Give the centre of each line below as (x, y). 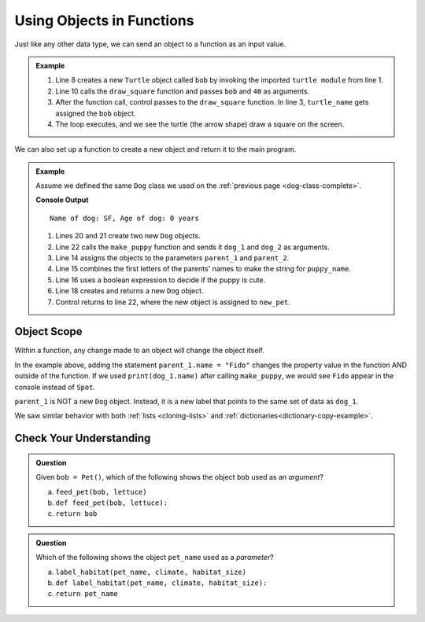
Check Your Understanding (83, 438)
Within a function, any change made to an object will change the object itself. (140, 351)
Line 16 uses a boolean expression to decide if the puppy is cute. (161, 280)
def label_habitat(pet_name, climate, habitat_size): (161, 583)
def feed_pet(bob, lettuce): (112, 503)
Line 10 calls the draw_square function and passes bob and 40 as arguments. (183, 91)
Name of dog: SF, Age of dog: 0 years (125, 218)
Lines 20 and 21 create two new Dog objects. (128, 236)
